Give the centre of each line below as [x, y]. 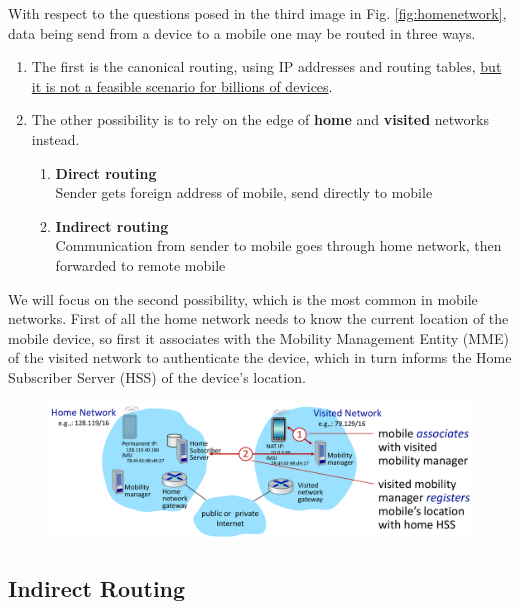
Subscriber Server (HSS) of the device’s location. [157, 376]
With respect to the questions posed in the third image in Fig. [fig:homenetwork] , [257, 13]
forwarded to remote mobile [140, 264]
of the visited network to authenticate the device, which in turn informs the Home [260, 357]
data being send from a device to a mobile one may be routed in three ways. [242, 32]
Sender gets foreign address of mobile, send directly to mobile [244, 192]
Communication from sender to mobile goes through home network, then [278, 245]
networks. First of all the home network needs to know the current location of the [258, 318]
